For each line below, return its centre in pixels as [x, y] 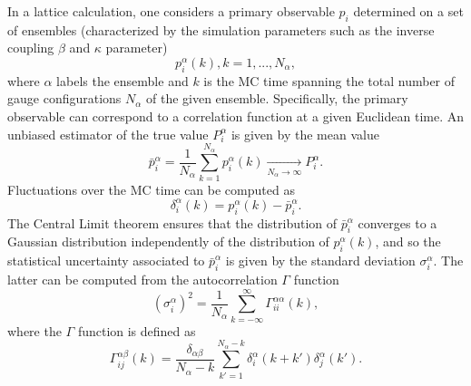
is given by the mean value [305, 134]
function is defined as [137, 330]
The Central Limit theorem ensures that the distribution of [172, 222]
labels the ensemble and [123, 80]
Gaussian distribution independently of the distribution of [168, 241]
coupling [31, 48]
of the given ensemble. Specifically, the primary [277, 98]
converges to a [397, 222]
